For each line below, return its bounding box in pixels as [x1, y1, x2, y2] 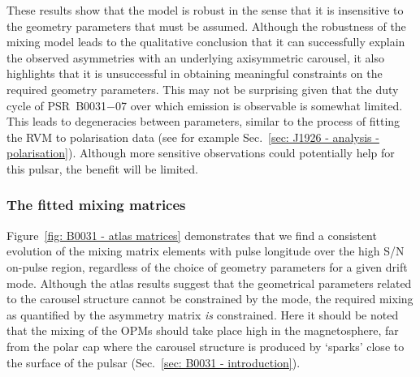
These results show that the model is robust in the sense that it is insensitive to [6, 2, 404, 18]
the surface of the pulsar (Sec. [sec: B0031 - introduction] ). [6, 353, 301, 371]
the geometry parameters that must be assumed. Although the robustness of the [6, 17, 406, 34]
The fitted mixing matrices [6, 195, 186, 215]
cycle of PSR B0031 [6, 96, 107, 114]
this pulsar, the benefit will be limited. [6, 160, 198, 177]
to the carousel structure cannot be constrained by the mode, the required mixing [6, 290, 414, 307]
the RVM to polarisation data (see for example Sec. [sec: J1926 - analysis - [6, 128, 379, 145]
